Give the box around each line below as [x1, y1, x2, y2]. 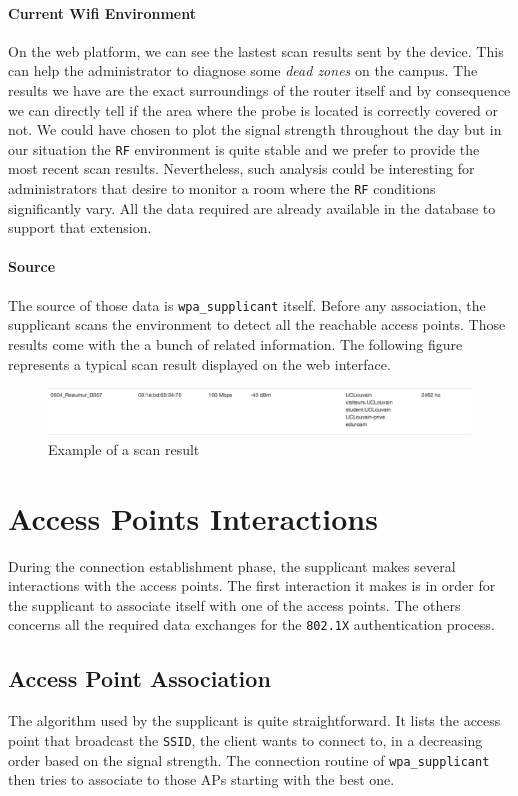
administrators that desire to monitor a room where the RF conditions [8, 178, 436, 199]
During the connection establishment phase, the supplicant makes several [8, 555, 456, 576]
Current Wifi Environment [8, 2, 196, 23]
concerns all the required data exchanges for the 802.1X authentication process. [8, 614, 495, 635]
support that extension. [8, 217, 152, 238]
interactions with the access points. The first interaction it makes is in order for [8, 575, 496, 596]
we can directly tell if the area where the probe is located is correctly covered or [8, 99, 499, 120]
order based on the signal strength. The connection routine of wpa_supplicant [8, 749, 490, 770]
